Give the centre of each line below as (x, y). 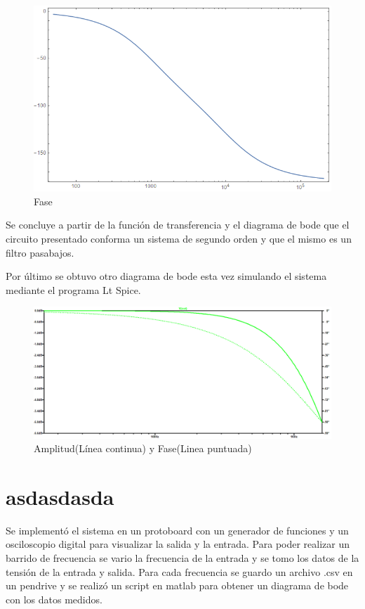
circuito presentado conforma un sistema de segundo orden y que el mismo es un (179, 239)
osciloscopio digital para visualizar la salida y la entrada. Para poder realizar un (178, 544)
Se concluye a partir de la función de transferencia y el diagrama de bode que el (178, 225)
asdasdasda (60, 496)
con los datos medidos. (54, 599)
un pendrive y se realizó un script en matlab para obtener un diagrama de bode (177, 585)
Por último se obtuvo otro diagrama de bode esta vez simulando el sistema (166, 276)
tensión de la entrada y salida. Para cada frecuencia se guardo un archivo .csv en (179, 571)
